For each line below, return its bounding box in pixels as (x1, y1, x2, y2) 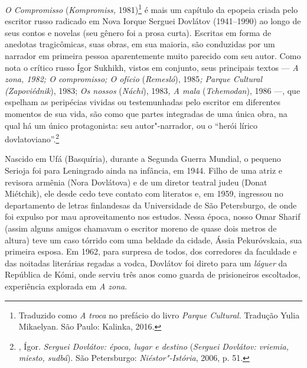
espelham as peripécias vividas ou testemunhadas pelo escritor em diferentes (5, 96, 281, 108)
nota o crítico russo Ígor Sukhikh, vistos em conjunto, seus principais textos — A (5, 61, 299, 73)
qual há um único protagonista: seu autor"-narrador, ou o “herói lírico (5, 119, 258, 131)
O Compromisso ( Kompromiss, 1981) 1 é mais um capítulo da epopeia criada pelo (5, 2, 298, 15)
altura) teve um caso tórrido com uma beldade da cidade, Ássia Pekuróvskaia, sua (5, 233, 302, 246)
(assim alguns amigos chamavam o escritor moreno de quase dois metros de (5, 222, 277, 234)
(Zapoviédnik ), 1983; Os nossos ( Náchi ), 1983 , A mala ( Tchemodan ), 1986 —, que (5, 84, 301, 96)
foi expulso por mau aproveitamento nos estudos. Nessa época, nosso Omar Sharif (5, 210, 301, 223)
